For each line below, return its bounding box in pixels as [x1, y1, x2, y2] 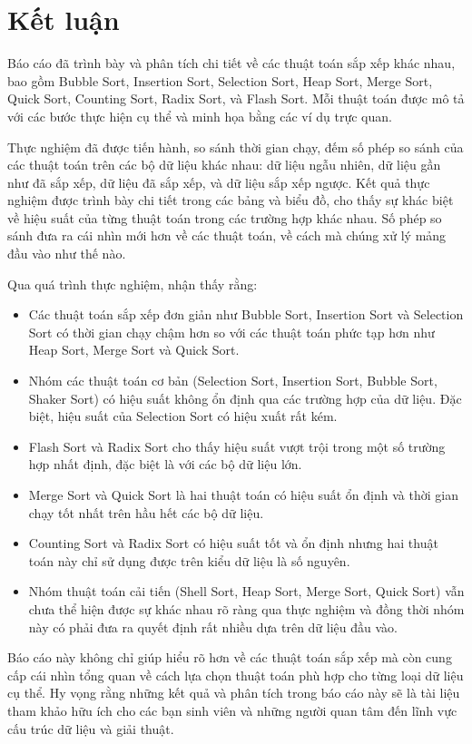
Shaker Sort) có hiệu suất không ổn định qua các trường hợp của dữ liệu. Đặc [28, 388, 462, 407]
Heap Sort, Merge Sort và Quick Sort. [28, 340, 240, 359]
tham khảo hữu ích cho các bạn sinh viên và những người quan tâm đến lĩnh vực [7, 700, 457, 720]
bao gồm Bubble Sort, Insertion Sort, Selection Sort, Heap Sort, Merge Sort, [7, 71, 433, 90]
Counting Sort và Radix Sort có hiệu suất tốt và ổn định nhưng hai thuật [28, 534, 438, 553]
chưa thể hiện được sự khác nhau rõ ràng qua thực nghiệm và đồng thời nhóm [28, 599, 465, 618]
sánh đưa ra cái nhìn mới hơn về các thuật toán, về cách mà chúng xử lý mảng [7, 226, 447, 245]
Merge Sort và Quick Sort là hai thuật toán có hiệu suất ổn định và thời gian [28, 485, 458, 504]
